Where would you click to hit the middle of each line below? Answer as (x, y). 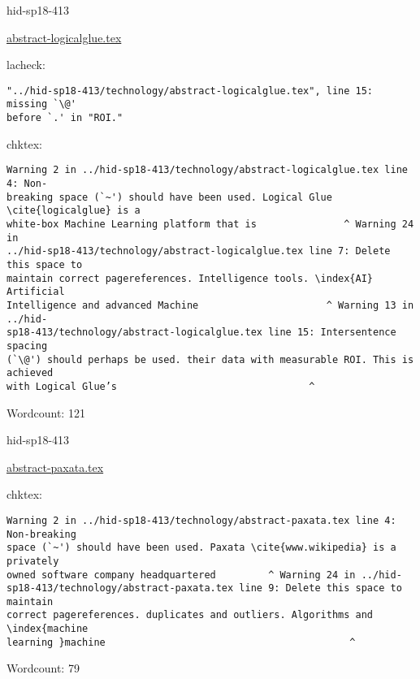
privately (33, 561)
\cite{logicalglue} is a (74, 211)
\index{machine (48, 629)
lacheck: (26, 65)
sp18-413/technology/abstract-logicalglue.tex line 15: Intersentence (201, 333)
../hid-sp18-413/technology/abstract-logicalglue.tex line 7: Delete (199, 251)
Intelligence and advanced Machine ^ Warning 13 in (210, 305)
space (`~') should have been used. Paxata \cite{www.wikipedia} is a (201, 548)
